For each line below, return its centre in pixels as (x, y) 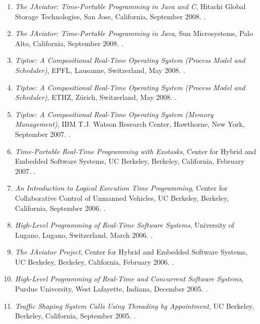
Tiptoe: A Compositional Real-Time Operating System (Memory (114, 114)
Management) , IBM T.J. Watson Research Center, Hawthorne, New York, (130, 124)
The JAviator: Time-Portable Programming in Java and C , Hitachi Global (130, 6)
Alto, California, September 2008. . (69, 43)
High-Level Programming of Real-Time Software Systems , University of (125, 225)
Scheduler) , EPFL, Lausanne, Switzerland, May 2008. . (100, 70)
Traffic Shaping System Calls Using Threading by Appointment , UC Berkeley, (134, 305)
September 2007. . (43, 134)
